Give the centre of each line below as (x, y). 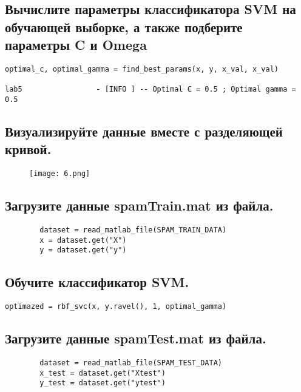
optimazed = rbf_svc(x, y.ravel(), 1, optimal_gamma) (116, 307)
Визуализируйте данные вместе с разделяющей (144, 131)
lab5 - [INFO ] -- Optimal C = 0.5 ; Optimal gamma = (150, 90)
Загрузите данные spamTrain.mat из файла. (139, 205)
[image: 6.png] (60, 174)
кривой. (28, 149)
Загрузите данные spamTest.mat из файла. (136, 338)
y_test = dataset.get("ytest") (103, 383)
